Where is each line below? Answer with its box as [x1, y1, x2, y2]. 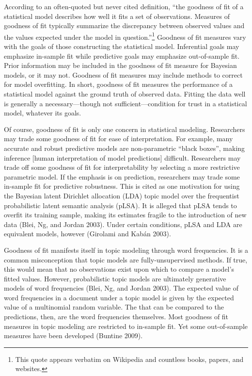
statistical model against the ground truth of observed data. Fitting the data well [4, 89, 246, 98]
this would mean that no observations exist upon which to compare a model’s [4, 264, 234, 274]
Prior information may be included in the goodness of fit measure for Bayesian [4, 60, 237, 70]
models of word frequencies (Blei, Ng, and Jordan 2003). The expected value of [4, 283, 239, 293]
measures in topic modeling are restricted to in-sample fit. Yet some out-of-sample [4, 321, 248, 331]
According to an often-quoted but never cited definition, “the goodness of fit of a [4, 1, 244, 11]
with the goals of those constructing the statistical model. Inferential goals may [4, 41, 239, 51]
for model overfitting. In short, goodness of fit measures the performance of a [4, 79, 233, 89]
